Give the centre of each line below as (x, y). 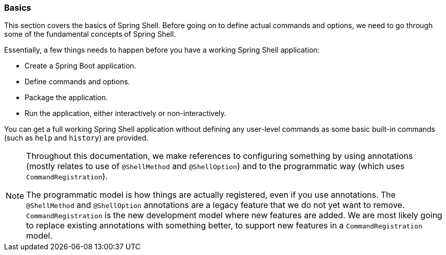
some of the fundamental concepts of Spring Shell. (90, 34)
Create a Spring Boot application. (80, 66)
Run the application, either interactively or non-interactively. (125, 113)
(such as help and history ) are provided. (76, 138)
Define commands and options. (77, 82)
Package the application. (66, 98)
